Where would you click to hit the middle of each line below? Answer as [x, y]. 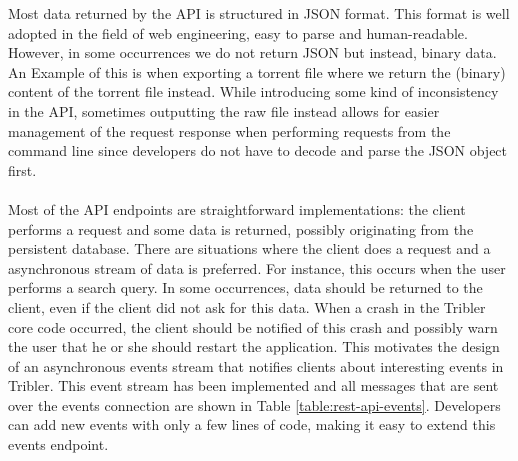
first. [22, 169]
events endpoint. [58, 444]
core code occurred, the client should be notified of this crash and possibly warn [253, 326]
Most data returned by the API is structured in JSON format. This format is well [259, 13]
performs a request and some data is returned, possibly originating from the [241, 228]
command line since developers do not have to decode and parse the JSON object [258, 150]
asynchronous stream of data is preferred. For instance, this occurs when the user [257, 267]
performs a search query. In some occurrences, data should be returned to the [245, 287]
